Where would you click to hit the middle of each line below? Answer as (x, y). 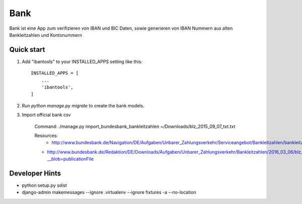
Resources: (46, 135)
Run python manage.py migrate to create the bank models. (83, 105)
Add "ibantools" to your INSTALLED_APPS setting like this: (82, 61)
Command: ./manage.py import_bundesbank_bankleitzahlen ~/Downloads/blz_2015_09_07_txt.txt (135, 126)
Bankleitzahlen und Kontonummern (46, 35)
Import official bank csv (46, 115)
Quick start (27, 50)
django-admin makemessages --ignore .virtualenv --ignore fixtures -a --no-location (109, 192)
